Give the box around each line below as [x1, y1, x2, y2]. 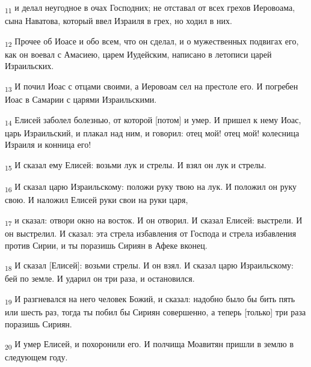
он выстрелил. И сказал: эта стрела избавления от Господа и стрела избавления [5, 227, 297, 240]
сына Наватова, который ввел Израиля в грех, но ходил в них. [5, 14, 232, 27]
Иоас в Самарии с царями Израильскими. [5, 93, 157, 106]
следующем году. [5, 351, 68, 363]
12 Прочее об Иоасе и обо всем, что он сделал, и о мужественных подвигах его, [5, 34, 299, 49]
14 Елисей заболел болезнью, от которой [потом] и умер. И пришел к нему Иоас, [5, 113, 301, 127]
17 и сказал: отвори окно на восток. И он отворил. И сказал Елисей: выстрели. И [5, 213, 303, 228]
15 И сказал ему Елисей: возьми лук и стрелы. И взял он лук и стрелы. [5, 159, 266, 172]
